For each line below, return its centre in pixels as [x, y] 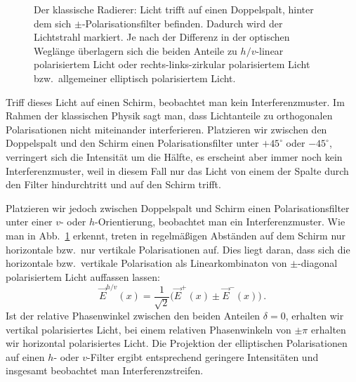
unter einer [29, 222]
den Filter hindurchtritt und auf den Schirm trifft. [113, 184]
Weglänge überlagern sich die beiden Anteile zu [136, 50]
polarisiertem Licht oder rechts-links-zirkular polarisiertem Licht [172, 64]
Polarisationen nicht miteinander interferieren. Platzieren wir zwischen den [166, 129]
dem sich [53, 23]
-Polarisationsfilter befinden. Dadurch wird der [182, 23]
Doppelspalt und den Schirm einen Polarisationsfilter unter [132, 143]
